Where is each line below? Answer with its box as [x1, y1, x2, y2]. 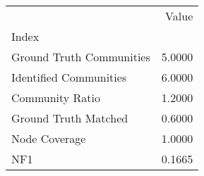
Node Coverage [11, 130, 86, 146]
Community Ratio [11, 89, 101, 106]
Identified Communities [11, 69, 127, 85]
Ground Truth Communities [11, 49, 150, 65]
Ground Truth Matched [11, 110, 128, 126]
